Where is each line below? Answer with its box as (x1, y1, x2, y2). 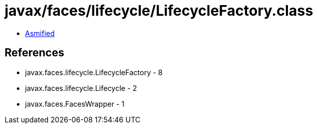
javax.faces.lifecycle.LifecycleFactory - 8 (25, 68, 163, 77)
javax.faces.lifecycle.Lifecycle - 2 (25, 83, 137, 92)
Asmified (25, 28, 55, 38)
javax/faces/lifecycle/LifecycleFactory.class (5, 2, 313, 19)
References (5, 46, 64, 59)
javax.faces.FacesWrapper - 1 (25, 99, 125, 108)
